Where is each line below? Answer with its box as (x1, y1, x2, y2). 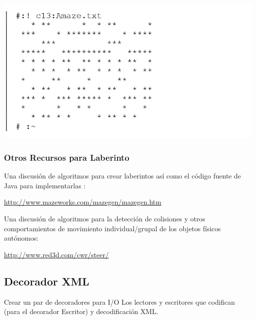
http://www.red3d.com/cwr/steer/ (4, 249, 109, 259)
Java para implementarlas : (4, 180, 86, 190)
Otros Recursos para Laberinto (4, 151, 129, 163)
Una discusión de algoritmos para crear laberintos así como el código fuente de (4, 171, 241, 181)
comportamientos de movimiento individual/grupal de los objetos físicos (4, 223, 221, 233)
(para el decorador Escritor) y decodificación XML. (4, 306, 159, 317)
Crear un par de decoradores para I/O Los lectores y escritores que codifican (4, 296, 235, 307)
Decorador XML (4, 273, 90, 288)
